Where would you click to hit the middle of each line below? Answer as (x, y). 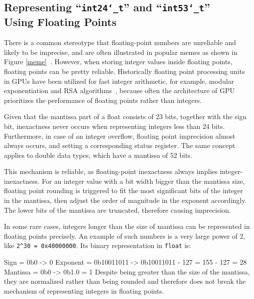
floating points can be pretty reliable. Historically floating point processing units (125, 71)
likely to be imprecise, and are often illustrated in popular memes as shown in (121, 52)
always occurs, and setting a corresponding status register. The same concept (120, 145)
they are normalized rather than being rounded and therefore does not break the (125, 281)
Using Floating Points (60, 22)
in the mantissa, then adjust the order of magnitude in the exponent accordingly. (125, 200)
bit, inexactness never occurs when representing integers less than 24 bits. (115, 126)
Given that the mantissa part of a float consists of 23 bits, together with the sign (125, 116)
